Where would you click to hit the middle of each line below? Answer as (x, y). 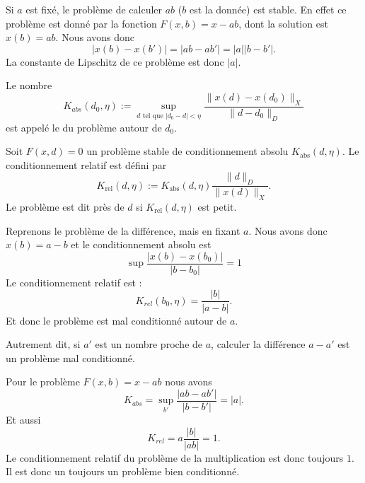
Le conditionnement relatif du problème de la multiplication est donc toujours (175, 457)
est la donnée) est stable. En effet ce (268, 9)
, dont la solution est (283, 23)
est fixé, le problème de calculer (94, 9)
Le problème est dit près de (65, 206)
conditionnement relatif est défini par (86, 164)
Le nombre (29, 85)
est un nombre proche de (149, 344)
